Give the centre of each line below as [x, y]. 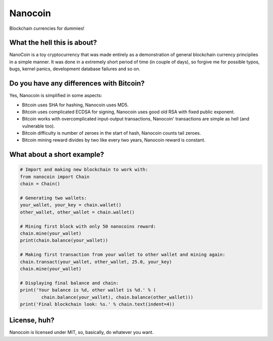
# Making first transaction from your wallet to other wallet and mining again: [123, 255]
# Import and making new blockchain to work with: [84, 170]
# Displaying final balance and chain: [69, 283]
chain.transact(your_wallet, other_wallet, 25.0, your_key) [96, 262]
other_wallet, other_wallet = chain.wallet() [77, 212]
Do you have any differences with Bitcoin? [77, 83]
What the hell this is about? [53, 43]
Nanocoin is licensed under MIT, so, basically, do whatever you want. [81, 332]
